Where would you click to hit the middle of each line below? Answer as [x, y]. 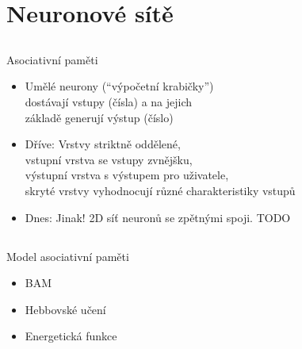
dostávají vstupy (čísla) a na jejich [109, 101]
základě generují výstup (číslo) [99, 117]
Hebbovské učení [65, 309]
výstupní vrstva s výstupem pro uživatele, [127, 175]
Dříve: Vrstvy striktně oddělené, [103, 144]
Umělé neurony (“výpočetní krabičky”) [119, 86]
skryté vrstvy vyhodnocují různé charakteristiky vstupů [160, 190]
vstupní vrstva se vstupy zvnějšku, [109, 159]
